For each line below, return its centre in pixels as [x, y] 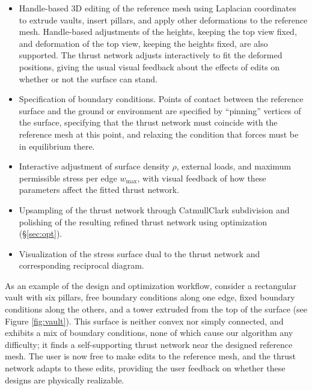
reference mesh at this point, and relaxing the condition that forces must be [159, 134]
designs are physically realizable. [65, 379]
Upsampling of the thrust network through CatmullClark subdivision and [154, 209]
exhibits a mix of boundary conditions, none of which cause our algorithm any [149, 333]
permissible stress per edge [68, 178]
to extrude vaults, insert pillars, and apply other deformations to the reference [163, 20]
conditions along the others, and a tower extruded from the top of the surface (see [156, 309]
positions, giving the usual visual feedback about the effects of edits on [149, 66]
